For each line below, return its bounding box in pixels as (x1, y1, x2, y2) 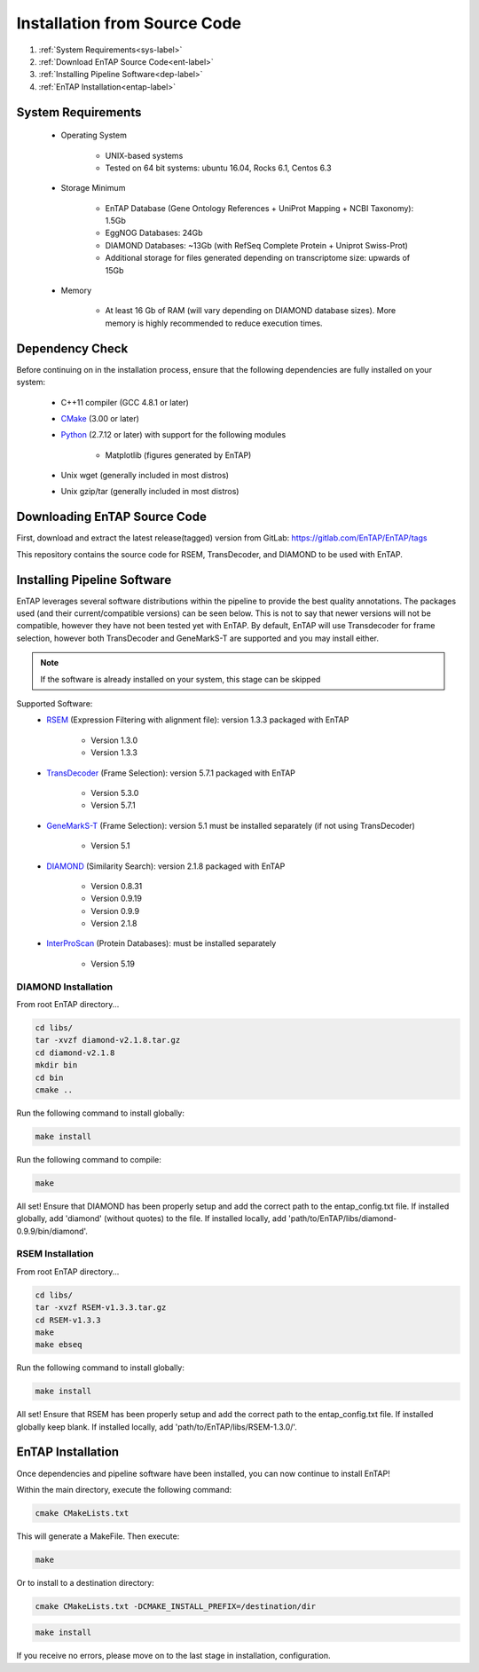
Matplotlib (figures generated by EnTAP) (105, 449, 252, 461)
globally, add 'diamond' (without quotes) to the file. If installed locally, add (16, 1213, 287, 1224)
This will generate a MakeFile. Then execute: (16, 1531, 180, 1542)
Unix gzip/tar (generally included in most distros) (60, 486, 239, 497)
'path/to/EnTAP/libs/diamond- (288, 1213, 397, 1224)
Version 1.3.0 (90, 735, 137, 745)
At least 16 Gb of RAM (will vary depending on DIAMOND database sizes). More (105, 305, 397, 316)
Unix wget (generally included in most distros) (60, 470, 230, 481)
